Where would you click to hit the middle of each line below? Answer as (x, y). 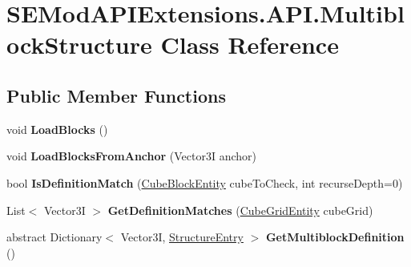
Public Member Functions (116, 95)
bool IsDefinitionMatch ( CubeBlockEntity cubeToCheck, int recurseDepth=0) (205, 182)
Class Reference (250, 44)
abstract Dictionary (54, 237)
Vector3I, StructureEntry (182, 237)
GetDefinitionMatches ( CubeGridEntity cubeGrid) (240, 210)
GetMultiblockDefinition (335, 237)
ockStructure (79, 44)
